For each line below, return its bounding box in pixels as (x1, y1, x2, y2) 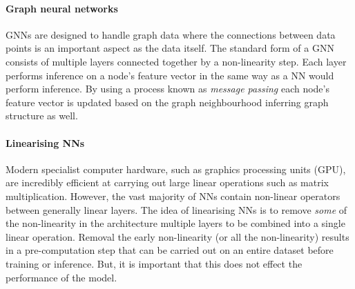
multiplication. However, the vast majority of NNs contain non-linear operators (6, 188, 340, 203)
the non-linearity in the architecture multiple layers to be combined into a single (6, 216, 345, 230)
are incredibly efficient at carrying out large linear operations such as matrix (6, 175, 329, 190)
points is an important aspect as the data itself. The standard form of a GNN (6, 41, 334, 55)
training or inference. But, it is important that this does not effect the (6, 256, 303, 270)
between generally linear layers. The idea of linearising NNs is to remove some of (6, 202, 347, 217)
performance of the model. (6, 270, 117, 284)
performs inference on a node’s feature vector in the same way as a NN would (6, 68, 334, 82)
